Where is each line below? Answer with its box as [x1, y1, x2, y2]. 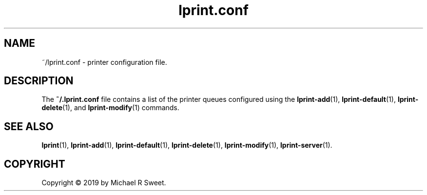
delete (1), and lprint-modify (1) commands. [41, 103, 179, 112]
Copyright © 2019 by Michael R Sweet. [41, 178, 166, 187]
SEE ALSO [4, 120, 54, 133]
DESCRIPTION [4, 75, 74, 87]
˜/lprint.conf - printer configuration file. [41, 58, 167, 66]
